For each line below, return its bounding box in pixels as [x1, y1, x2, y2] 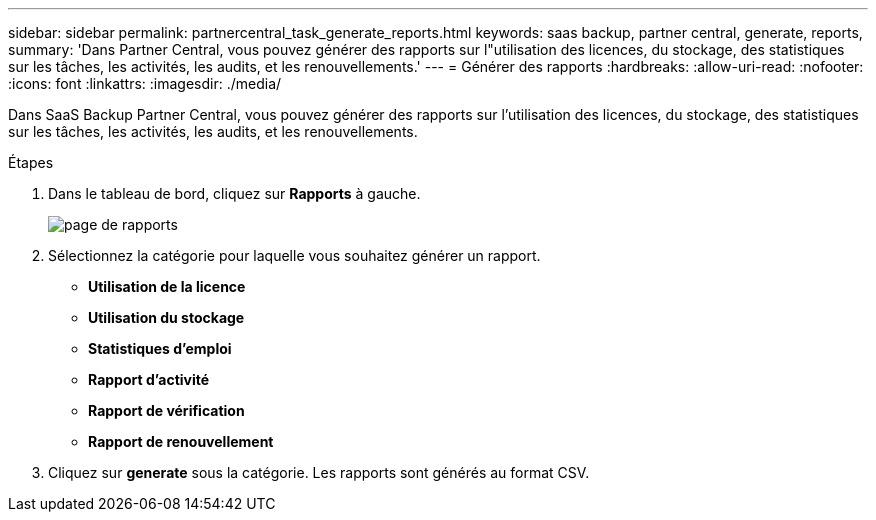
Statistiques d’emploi [88, 340, 232, 357]
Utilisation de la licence [88, 278, 246, 295]
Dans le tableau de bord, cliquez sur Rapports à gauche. [48, 185, 421, 202]
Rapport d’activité [88, 371, 210, 388]
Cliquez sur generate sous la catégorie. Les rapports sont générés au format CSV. [48, 464, 590, 481]
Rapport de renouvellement [88, 433, 274, 450]
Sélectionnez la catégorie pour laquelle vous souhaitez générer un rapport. [48, 247, 541, 264]
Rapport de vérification [88, 402, 245, 419]
